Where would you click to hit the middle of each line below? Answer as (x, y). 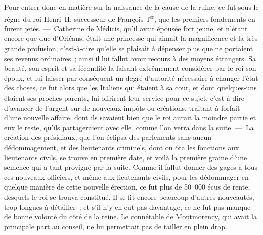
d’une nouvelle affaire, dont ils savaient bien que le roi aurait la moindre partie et (130, 117)
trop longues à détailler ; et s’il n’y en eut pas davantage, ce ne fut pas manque (127, 206)
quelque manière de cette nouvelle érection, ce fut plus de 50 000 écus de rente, (127, 187)
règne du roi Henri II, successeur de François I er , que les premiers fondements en (130, 18)
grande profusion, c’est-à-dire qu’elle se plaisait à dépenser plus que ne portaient (129, 48)
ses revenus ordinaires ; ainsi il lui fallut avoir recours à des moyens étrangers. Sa (130, 58)
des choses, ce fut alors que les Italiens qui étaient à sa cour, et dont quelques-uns (130, 88)
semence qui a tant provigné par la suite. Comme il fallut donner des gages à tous (131, 167)
